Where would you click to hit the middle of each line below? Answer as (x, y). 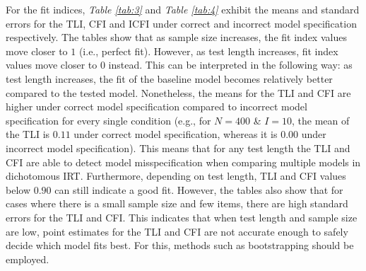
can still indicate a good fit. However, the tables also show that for (199, 189)
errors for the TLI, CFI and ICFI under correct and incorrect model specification (181, 23)
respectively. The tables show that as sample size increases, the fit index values (176, 37)
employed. (28, 259)
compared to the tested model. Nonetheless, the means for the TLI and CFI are (178, 92)
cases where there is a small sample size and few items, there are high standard (177, 203)
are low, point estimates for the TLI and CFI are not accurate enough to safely (177, 231)
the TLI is (28, 134)
